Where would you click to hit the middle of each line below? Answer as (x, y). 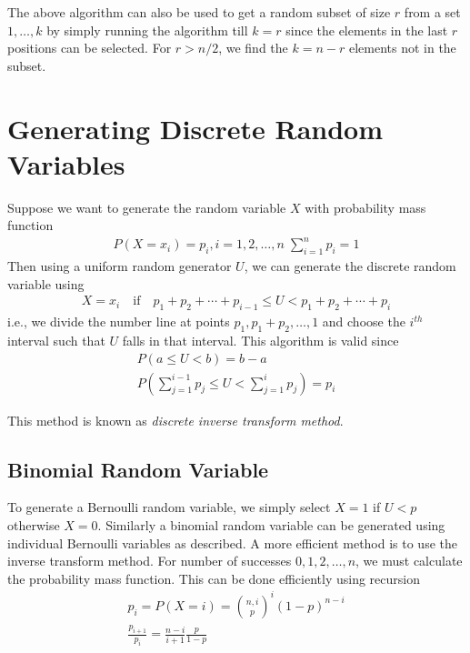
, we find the (253, 48)
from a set (432, 12)
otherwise (34, 525)
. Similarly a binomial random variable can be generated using (271, 525)
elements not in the (402, 48)
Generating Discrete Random (195, 128)
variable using (46, 283)
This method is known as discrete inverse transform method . (175, 420)
